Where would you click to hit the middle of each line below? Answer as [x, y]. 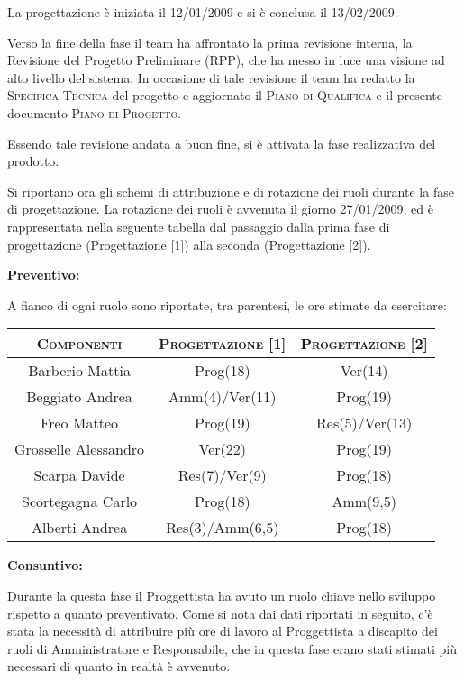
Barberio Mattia [79, 371]
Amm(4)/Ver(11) [222, 397]
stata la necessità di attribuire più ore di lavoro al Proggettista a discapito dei [223, 631]
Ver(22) [223, 449]
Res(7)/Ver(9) [222, 475]
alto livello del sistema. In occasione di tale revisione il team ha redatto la [211, 77]
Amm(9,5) [364, 502]
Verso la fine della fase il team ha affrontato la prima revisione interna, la [210, 42]
